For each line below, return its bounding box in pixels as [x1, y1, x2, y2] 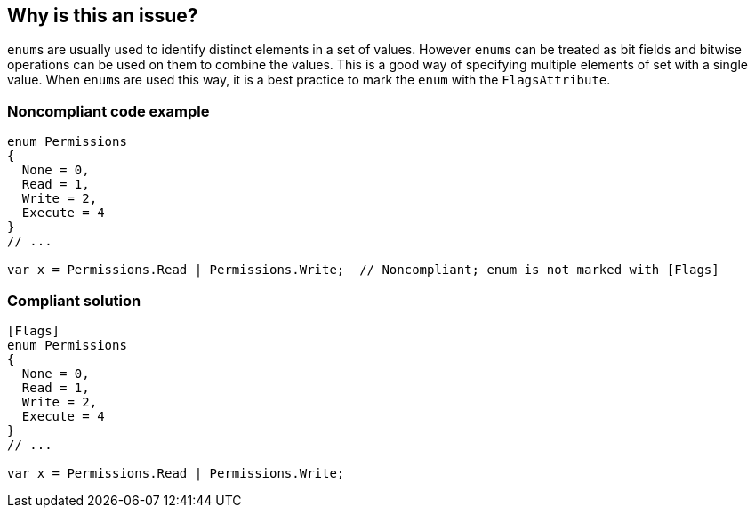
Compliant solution [7, 291, 141, 310]
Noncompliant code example [7, 101, 210, 120]
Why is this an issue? [7, 4, 198, 27]
